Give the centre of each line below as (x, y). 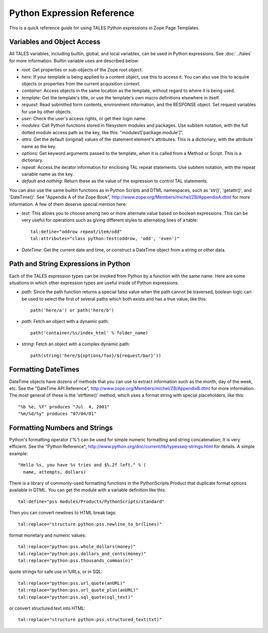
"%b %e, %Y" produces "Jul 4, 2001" (64, 407)
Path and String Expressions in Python (70, 264)
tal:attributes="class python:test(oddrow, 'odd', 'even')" (105, 239)
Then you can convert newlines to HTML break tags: (63, 513)
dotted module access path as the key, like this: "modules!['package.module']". (102, 132)
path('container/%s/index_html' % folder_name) (89, 333)
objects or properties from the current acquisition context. (81, 84)
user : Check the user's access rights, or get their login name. (84, 118)
